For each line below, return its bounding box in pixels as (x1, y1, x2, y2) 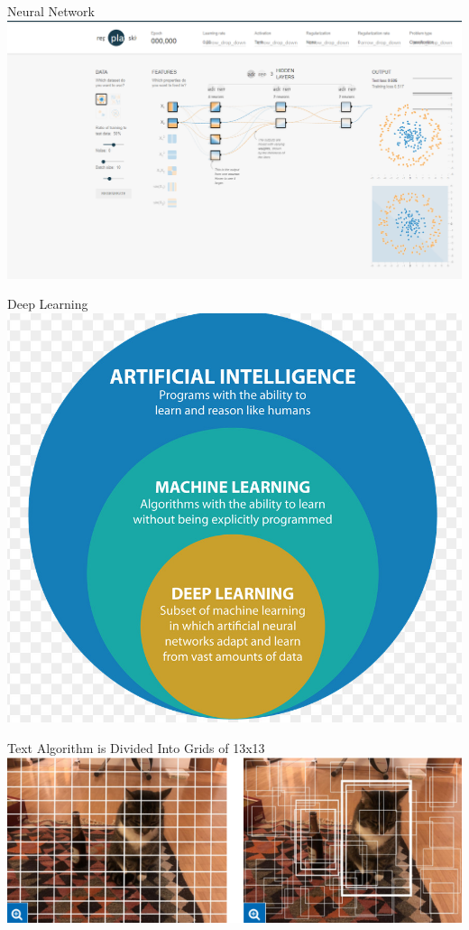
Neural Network (7, 2, 95, 20)
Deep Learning (7, 294, 88, 313)
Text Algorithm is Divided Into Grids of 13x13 (7, 738, 265, 757)
